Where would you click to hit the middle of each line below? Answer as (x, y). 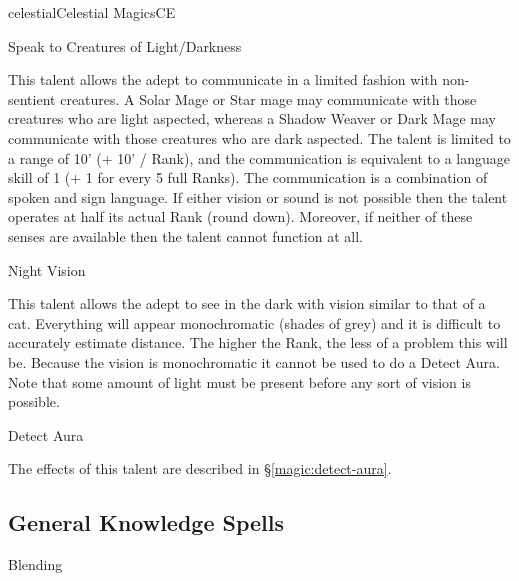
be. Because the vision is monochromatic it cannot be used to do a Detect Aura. (254, 361)
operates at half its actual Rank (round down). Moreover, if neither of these (240, 216)
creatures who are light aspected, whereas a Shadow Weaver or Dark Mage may (252, 118)
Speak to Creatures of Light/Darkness (125, 45)
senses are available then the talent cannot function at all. (185, 235)
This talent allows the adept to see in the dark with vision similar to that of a (247, 303)
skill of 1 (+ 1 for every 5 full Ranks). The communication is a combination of (248, 177)
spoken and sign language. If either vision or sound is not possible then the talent (258, 196)
